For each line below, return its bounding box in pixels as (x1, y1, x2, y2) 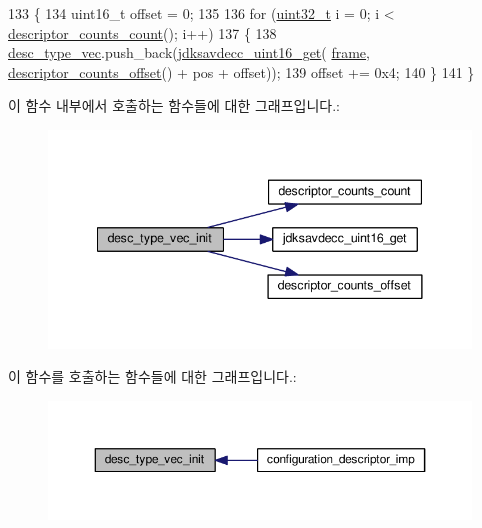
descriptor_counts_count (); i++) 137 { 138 (8, 22, 277, 43)
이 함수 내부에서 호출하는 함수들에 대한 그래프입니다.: (8, 95, 340, 116)
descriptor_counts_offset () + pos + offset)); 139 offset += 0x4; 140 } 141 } (8, 61, 475, 82)
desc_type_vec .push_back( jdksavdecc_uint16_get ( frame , (8, 42, 370, 63)
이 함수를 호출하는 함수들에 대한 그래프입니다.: (8, 366, 297, 387)
